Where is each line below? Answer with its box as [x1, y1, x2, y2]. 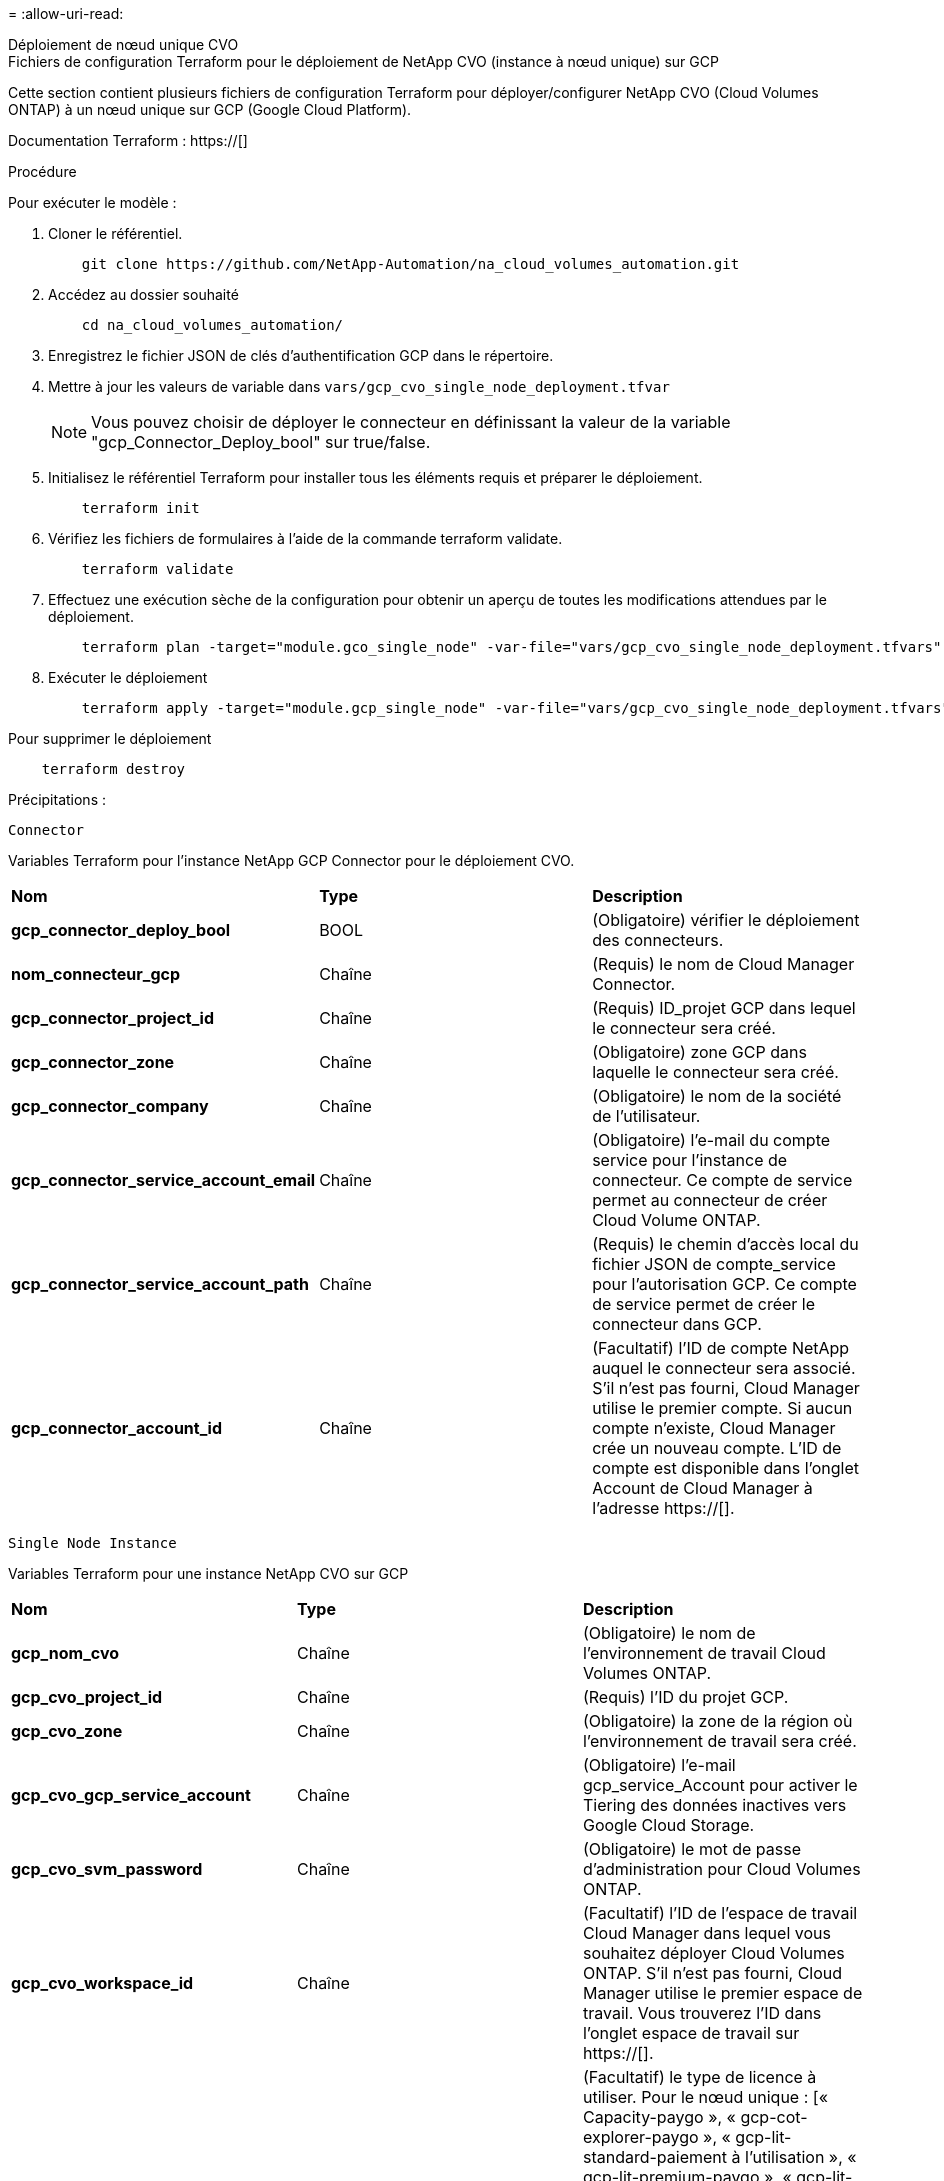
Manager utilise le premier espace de [582, 1983, 863, 2003]
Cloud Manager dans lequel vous [582, 1923, 831, 1943]
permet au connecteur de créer [592, 1190, 828, 1210]
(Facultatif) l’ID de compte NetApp [592, 1338, 850, 1358]
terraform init [81, 500, 200, 516]
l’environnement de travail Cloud [582, 1643, 826, 1663]
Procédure [8, 163, 77, 180]
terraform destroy [41, 761, 186, 777]
